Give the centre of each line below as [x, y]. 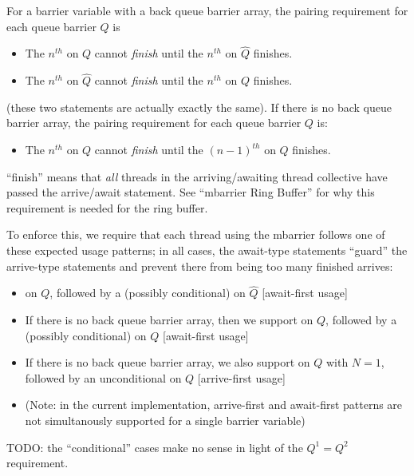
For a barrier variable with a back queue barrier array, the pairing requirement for [207, 10]
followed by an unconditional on [103, 377]
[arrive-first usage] [241, 377]
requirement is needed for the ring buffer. [107, 207]
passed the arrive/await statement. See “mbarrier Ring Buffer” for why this [191, 192]
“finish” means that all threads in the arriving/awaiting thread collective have [197, 176]
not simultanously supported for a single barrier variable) [165, 420]
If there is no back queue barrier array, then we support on [169, 319]
